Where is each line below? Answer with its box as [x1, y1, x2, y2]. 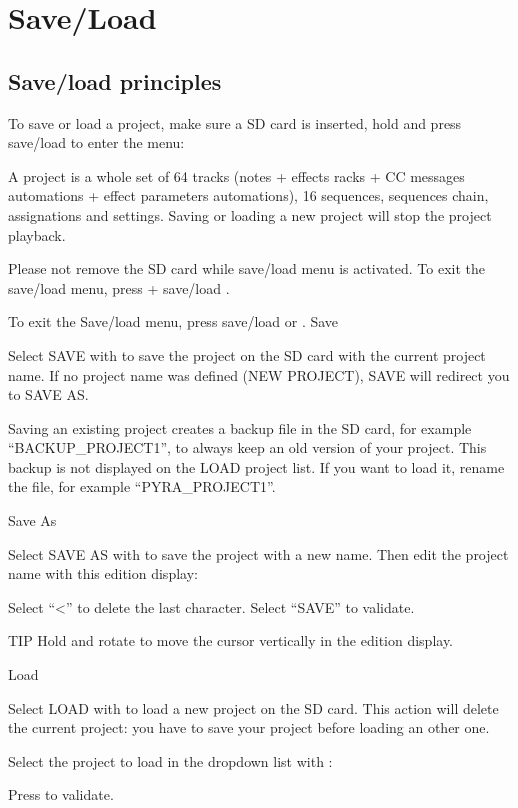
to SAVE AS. [8, 384, 89, 405]
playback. [8, 224, 66, 245]
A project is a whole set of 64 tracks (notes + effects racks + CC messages [8, 165, 465, 186]
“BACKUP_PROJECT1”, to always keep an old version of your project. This [8, 437, 487, 458]
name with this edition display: [8, 563, 198, 584]
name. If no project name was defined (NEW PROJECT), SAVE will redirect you [8, 364, 510, 385]
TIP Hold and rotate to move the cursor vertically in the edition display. [8, 630, 454, 651]
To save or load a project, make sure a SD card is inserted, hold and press [8, 112, 462, 133]
